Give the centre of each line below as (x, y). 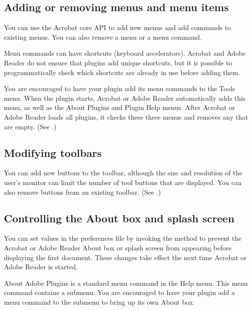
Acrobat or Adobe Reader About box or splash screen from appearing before (118, 247)
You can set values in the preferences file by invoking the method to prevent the (123, 238)
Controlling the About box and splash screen (119, 218)
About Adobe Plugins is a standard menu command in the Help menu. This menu (126, 283)
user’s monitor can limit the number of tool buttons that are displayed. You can (123, 182)
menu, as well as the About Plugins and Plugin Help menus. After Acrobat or (119, 107)
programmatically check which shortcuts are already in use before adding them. (122, 72)
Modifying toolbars (53, 152)
